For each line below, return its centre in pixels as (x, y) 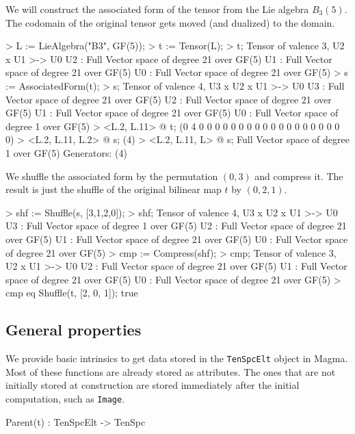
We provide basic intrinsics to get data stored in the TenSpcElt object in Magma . (177, 358)
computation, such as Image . (65, 398)
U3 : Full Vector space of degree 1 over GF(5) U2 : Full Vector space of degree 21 (176, 226)
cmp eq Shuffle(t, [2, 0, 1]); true (72, 293)
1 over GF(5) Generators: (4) (66, 152)
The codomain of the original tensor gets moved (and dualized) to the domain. (170, 22)
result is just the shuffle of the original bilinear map (114, 189)
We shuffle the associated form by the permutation (112, 176)
